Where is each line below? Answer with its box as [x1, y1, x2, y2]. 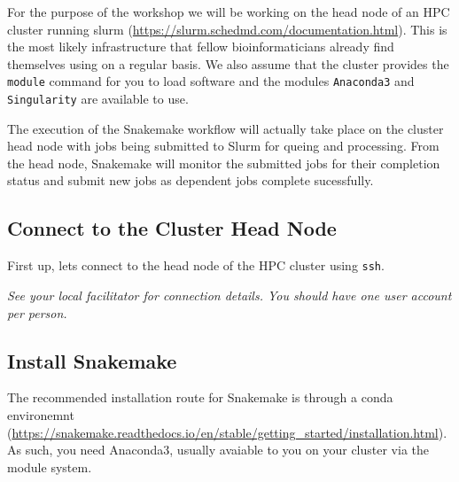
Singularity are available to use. [7, 89, 189, 108]
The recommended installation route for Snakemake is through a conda [7, 388, 393, 407]
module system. [7, 457, 92, 476]
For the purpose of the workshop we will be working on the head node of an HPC [7, 3, 450, 20]
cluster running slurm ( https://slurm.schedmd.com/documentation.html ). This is [7, 19, 447, 38]
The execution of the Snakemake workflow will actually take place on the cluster [7, 119, 444, 137]
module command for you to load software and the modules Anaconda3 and [7, 72, 415, 90]
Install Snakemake [7, 346, 177, 374]
